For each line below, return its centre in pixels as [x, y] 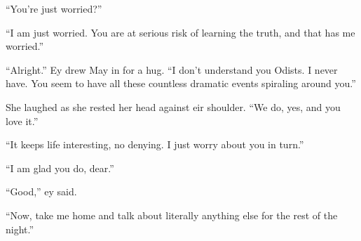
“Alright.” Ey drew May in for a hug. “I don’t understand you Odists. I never [172, 69]
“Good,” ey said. [41, 191]
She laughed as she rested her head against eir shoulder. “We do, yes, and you [173, 106]
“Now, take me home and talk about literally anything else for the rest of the [172, 215]
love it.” [22, 120]
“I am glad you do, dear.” [60, 168]
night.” [20, 229]
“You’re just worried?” [54, 8]
